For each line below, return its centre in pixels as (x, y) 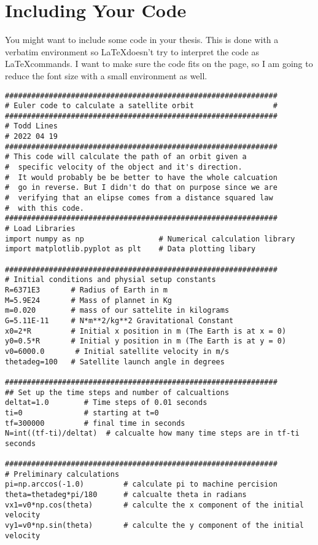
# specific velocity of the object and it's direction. (124, 167)
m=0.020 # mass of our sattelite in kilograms (117, 311)
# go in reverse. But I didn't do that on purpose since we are (141, 188)
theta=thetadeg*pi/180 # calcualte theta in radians (126, 495)
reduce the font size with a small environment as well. (106, 75)
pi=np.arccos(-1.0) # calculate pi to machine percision (141, 484)
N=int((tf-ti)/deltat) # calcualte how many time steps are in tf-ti (152, 433)
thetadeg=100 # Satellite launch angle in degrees (115, 362)
